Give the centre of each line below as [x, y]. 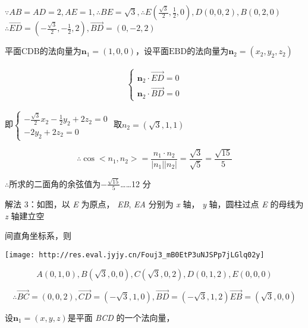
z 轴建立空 [25, 215]
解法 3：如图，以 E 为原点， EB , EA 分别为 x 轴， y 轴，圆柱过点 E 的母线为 [154, 204]
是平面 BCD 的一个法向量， [121, 317]
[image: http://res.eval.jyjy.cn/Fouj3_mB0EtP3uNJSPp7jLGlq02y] [135, 255]
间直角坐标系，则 [38, 236]
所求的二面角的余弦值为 [55, 183]
